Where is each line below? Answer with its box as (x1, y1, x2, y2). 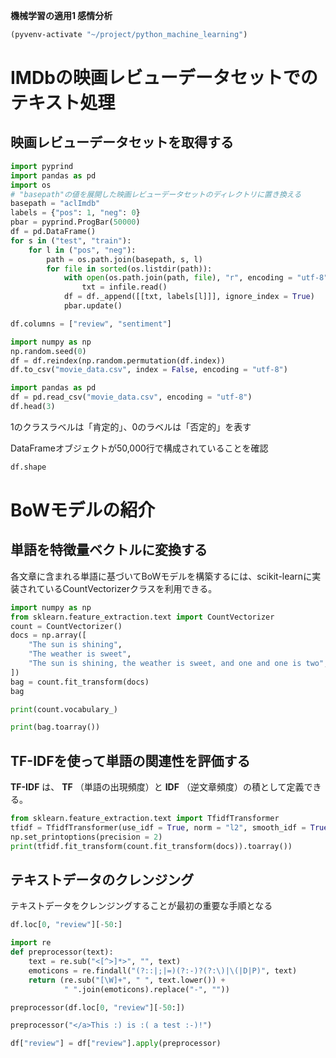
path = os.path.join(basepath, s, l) (46, 254, 203, 264)
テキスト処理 (10, 92, 116, 114)
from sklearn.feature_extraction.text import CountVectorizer (10, 612, 275, 622)
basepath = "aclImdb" (10, 199, 101, 209)
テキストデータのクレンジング (10, 871, 195, 888)
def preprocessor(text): (10, 947, 114, 958)
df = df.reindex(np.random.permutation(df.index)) (10, 355, 226, 366)
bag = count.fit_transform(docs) (10, 677, 150, 687)
